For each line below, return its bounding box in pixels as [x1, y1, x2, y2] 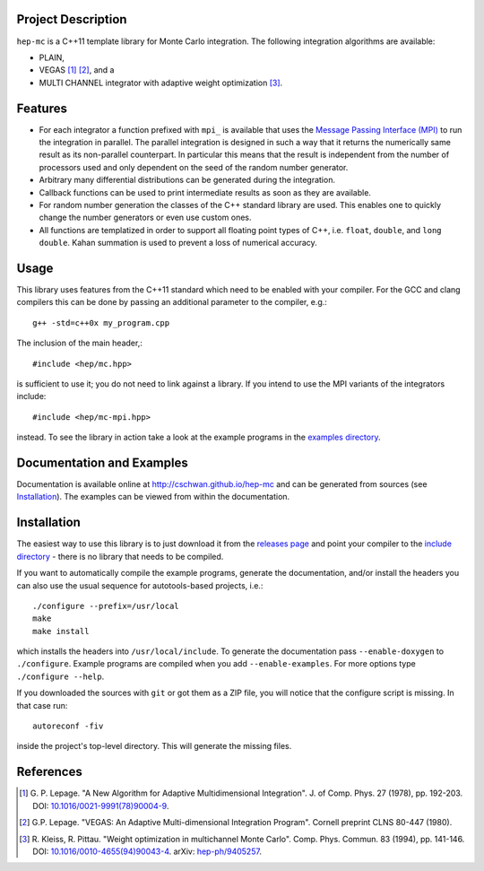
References [16, 764, 82, 780]
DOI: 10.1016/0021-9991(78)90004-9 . [32, 800, 169, 811]
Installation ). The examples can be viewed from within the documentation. [16, 492, 290, 502]
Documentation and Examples [16, 455, 188, 470]
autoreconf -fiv [32, 721, 104, 731]
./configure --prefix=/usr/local [32, 601, 179, 611]
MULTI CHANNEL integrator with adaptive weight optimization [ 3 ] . [39, 77, 283, 88]
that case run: [16, 700, 68, 710]
